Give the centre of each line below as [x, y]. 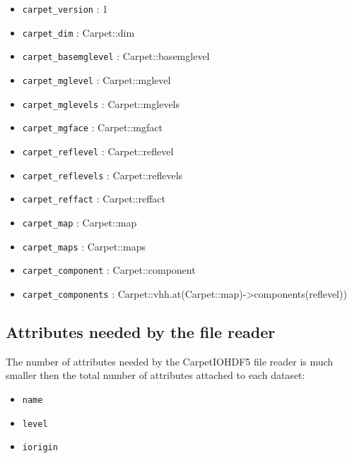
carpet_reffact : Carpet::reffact [94, 199]
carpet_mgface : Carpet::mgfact [92, 127]
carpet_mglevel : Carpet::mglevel [96, 79]
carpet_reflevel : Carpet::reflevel [98, 151]
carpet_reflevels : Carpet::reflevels [102, 175]
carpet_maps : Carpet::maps [84, 246]
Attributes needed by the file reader [141, 331]
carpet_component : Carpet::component [109, 270]
